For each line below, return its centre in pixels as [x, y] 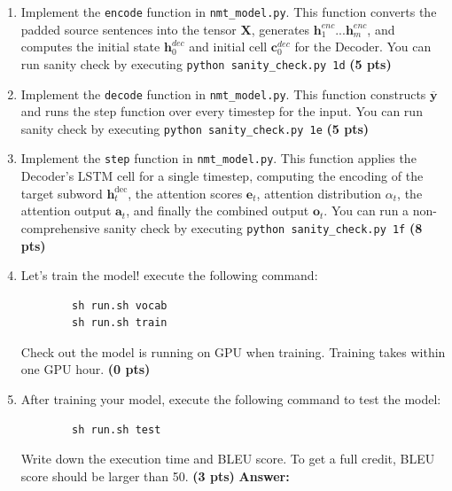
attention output [66, 210]
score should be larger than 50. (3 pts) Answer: [155, 475]
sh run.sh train [120, 323]
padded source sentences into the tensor [129, 29]
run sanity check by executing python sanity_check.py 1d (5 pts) [206, 63]
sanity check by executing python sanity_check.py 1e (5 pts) [195, 128]
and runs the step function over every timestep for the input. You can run [222, 111]
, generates [281, 29]
